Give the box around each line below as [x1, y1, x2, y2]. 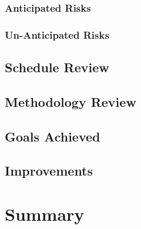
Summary [5, 202, 85, 225]
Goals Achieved [5, 127, 100, 145]
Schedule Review [5, 58, 109, 76]
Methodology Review [5, 92, 136, 110]
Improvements [5, 161, 93, 180]
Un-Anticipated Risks [5, 27, 109, 42]
